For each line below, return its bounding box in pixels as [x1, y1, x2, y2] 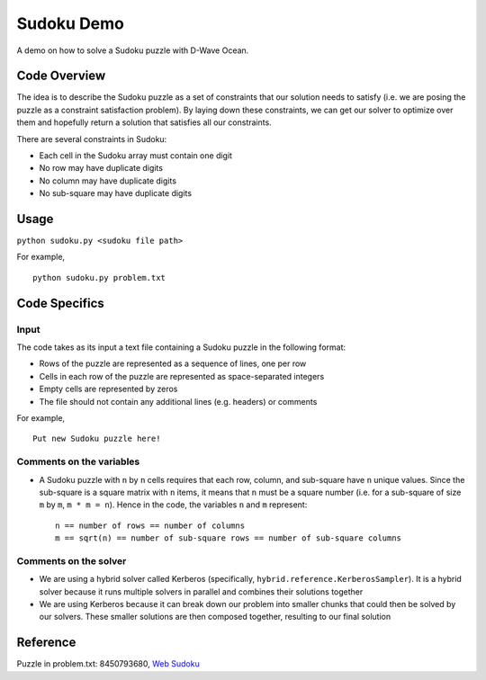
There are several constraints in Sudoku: [16, 133, 167, 144]
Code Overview [16, 68, 106, 84]
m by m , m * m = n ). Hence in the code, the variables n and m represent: [39, 499, 308, 510]
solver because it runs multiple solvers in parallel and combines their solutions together [39, 586, 364, 597]
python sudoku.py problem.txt [32, 273, 166, 282]
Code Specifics [16, 295, 105, 310]
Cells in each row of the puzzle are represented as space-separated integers [39, 371, 325, 381]
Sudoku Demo [16, 13, 125, 33]
